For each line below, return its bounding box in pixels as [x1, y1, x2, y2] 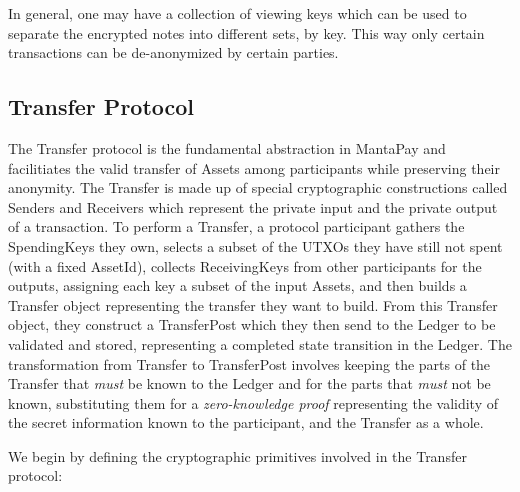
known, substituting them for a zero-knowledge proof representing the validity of [8, 392, 498, 413]
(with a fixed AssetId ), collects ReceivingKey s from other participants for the [8, 255, 482, 276]
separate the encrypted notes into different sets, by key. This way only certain [8, 22, 485, 43]
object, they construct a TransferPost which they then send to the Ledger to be [8, 314, 496, 335]
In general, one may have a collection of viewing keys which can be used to [8, 3, 467, 23]
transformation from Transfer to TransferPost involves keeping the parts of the [8, 353, 491, 374]
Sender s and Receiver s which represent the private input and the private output [8, 196, 498, 217]
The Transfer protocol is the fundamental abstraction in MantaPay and [8, 137, 446, 158]
